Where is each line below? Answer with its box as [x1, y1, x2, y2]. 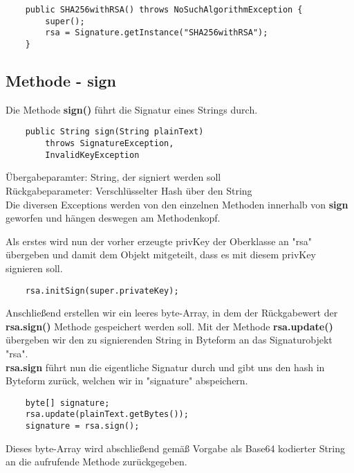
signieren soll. [6, 260, 63, 275]
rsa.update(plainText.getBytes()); [25, 409, 189, 420]
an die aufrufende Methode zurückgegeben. [6, 454, 187, 469]
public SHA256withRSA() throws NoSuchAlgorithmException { [25, 5, 303, 15]
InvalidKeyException [45, 150, 140, 160]
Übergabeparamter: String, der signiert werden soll [6, 170, 221, 184]
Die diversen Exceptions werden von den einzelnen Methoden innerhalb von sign [6, 197, 348, 211]
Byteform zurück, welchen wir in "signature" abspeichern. [6, 373, 248, 388]
